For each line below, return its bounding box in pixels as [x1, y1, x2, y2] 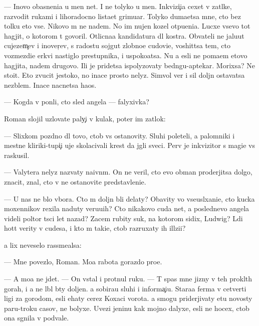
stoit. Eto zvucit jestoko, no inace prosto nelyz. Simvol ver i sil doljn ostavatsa [4, 70, 245, 80]
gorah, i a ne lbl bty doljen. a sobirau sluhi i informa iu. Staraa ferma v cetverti [4, 283, 246, 293]
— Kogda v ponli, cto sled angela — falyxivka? [4, 96, 149, 107]
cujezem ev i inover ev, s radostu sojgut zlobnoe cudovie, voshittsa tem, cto [4, 40, 230, 51]
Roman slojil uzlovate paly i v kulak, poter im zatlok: [4, 113, 166, 123]
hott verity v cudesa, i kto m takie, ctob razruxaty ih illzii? [4, 223, 186, 233]
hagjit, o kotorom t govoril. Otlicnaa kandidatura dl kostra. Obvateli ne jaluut [4, 30, 244, 41]
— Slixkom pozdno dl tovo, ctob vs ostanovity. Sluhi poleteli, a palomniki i [4, 130, 235, 140]
